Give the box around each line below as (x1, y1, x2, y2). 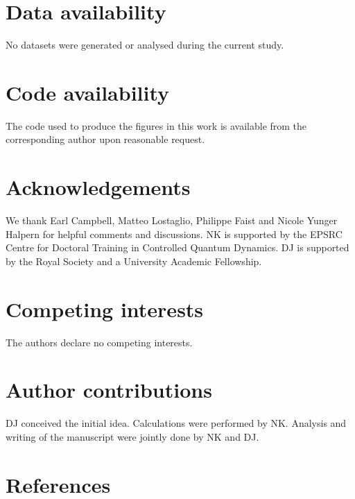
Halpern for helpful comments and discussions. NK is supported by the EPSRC (6, 226, 343, 241)
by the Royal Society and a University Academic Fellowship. (6, 253, 262, 268)
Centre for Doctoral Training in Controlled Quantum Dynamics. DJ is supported (6, 240, 349, 255)
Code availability (6, 78, 170, 106)
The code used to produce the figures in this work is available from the (6, 118, 307, 133)
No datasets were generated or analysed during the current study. (6, 37, 284, 52)
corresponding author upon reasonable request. (6, 132, 205, 146)
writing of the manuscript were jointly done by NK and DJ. (6, 429, 259, 443)
